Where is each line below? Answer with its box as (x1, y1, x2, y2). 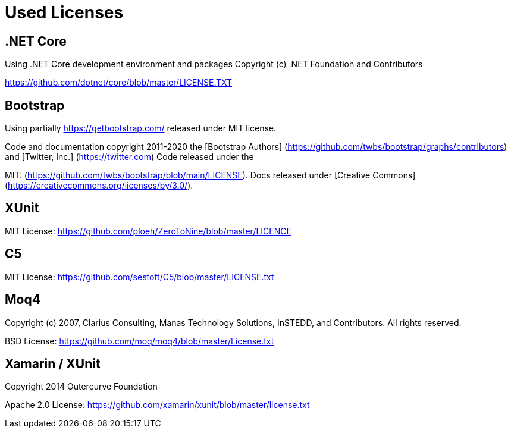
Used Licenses (5, 2, 124, 23)
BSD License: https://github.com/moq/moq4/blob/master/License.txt (5, 335, 274, 346)
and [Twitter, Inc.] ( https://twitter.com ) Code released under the (5, 152, 254, 162)
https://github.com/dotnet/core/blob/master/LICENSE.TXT (5, 77, 233, 88)
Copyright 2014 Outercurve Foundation (5, 381, 158, 392)
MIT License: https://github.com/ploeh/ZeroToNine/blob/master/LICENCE (5, 225, 291, 236)
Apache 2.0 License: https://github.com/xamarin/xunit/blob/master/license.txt (5, 400, 310, 410)
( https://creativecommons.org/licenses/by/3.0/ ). (5, 180, 193, 191)
